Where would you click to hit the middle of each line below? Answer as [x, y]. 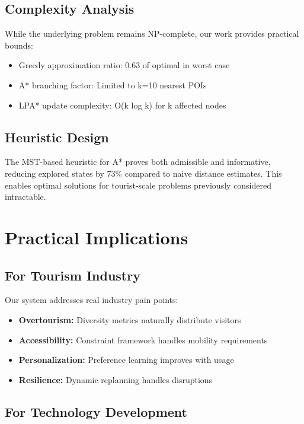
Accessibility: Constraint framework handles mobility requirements [143, 339]
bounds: [19, 45]
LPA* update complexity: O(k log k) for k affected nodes [122, 105]
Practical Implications [97, 237]
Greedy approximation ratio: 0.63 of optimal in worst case [124, 65]
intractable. [25, 197]
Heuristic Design [57, 137]
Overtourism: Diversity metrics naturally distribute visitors [130, 319]
